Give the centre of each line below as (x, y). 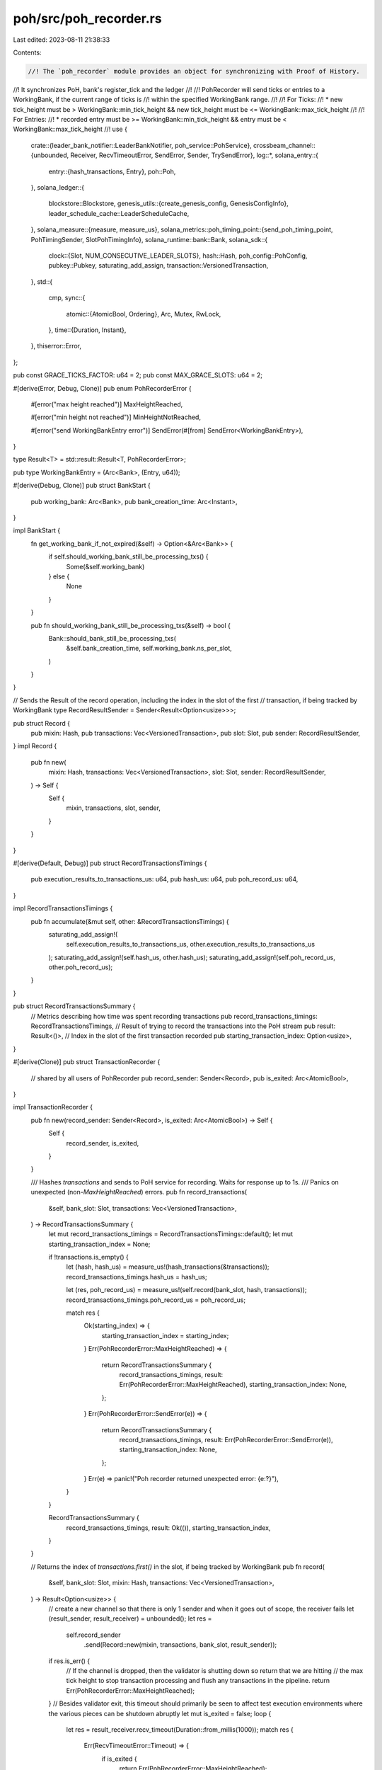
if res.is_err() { (69, 1661)
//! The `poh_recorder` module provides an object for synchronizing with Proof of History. (194, 71)
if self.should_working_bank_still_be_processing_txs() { (128, 556)
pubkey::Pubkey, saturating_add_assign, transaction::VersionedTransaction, (158, 265)
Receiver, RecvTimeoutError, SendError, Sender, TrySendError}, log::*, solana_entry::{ (194, 155)
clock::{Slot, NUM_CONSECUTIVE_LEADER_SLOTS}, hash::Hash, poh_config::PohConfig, (178, 256)
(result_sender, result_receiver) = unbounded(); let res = (130, 1618)
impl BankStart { (36, 530)
